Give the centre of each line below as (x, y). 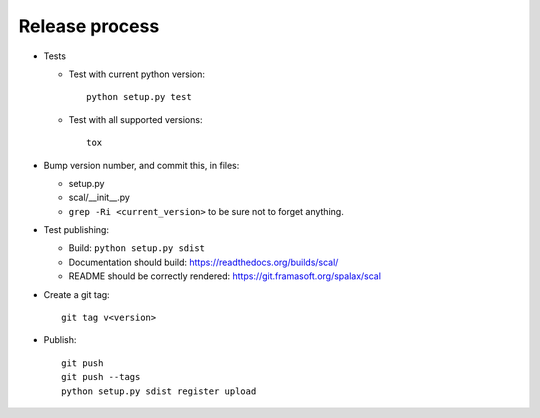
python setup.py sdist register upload (159, 391)
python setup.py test (139, 97)
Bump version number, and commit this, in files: (141, 165)
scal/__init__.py (99, 197)
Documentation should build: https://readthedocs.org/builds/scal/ (203, 262)
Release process (89, 26)
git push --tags (101, 377)
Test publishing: (76, 230)
